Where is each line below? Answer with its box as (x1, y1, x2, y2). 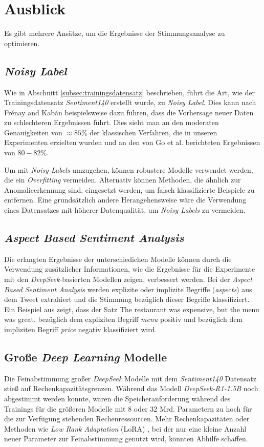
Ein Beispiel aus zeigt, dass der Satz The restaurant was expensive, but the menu (4, 303, 259, 314)
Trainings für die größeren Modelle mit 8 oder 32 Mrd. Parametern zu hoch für (4, 403, 252, 414)
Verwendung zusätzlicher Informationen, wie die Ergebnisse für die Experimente (4, 263, 255, 274)
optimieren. (4, 37, 40, 48)
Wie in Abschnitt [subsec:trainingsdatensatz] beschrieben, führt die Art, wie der (4, 87, 255, 97)
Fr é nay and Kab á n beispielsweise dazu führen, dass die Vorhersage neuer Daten (4, 107, 254, 117)
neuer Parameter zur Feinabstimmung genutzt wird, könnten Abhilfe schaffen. (4, 433, 248, 444)
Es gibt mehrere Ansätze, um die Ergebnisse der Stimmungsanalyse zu (4, 28, 225, 38)
